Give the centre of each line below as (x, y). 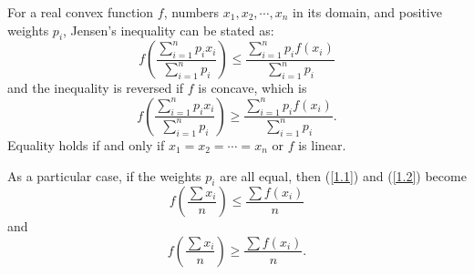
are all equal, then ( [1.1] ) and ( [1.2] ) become (343, 175)
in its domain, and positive (367, 12)
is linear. (322, 144)
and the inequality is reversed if (96, 88)
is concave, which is (252, 88)
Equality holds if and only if (86, 144)
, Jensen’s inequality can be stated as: (169, 30)
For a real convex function (81, 12)
